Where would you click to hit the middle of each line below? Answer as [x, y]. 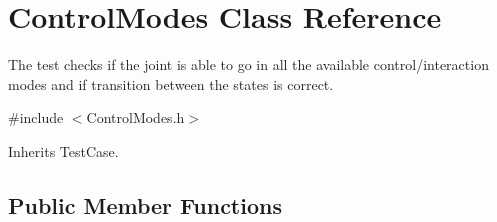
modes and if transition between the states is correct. [171, 83]
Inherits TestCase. [63, 150]
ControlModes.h [135, 117]
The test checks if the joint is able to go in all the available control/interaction [248, 64]
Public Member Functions [145, 204]
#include [36, 117]
